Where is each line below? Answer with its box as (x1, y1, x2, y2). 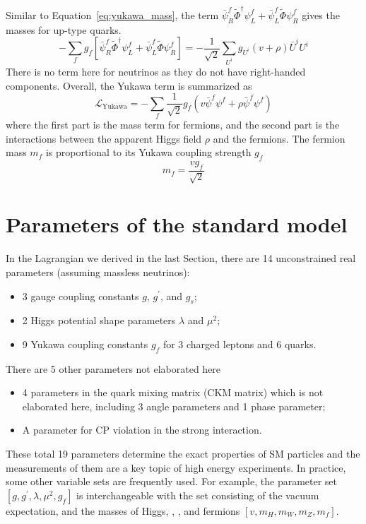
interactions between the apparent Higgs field (6, 131, 202, 145)
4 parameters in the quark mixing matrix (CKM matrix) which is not (22, 385, 324, 400)
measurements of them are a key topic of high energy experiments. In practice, (6, 460, 346, 475)
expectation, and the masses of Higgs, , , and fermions (6, 503, 240, 518)
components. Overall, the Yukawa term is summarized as (6, 78, 252, 93)
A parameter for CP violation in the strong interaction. (22, 422, 262, 437)
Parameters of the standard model (6, 210, 348, 239)
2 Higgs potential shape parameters (22, 313, 176, 328)
